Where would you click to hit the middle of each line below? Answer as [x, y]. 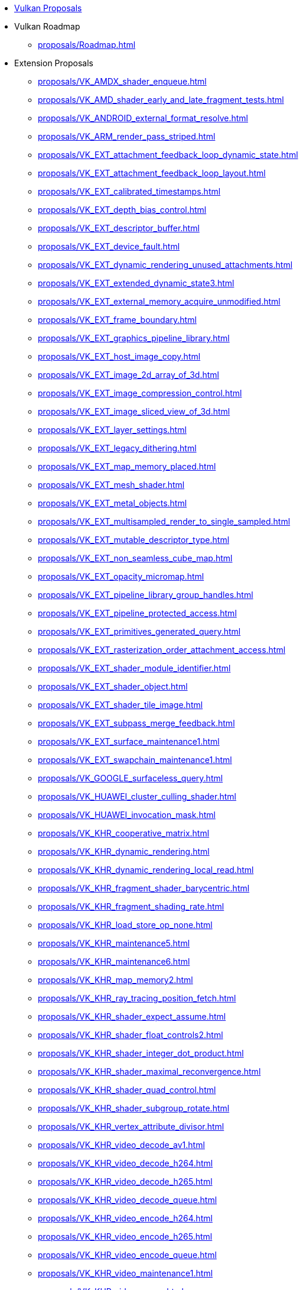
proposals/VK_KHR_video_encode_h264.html [125, 1218]
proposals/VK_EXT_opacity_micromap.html [121, 576]
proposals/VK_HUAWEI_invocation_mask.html [127, 815]
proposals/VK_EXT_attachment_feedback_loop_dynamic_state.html [168, 155]
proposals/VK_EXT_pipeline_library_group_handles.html [146, 595]
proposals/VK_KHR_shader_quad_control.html [127, 1090]
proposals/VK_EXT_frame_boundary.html [117, 320]
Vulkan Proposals [48, 8]
